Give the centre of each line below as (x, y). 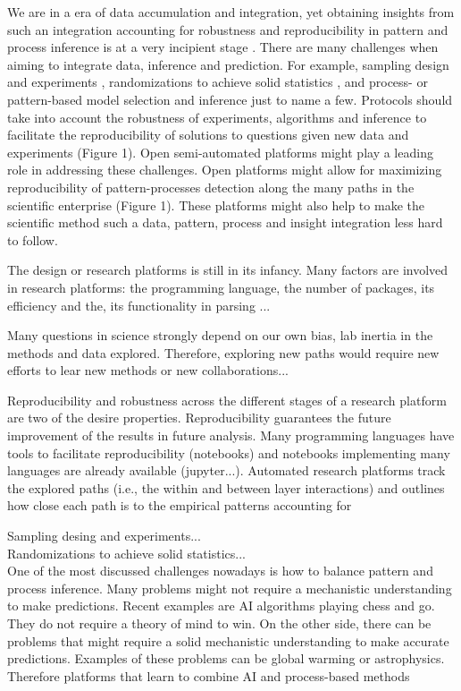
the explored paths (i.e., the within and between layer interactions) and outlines (226, 487)
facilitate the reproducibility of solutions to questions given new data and (208, 135)
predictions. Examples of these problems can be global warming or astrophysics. (226, 658)
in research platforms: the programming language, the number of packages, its (221, 287)
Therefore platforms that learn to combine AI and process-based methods (209, 675)
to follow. (33, 239)
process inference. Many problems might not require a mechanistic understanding (230, 588)
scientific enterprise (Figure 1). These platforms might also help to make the (216, 205)
